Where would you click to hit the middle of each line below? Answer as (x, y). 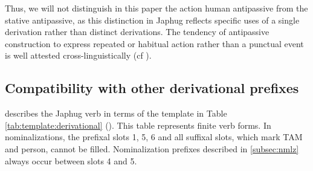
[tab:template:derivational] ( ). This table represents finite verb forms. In (138, 125)
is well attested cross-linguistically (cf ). (78, 55)
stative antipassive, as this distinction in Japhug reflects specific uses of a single (152, 20)
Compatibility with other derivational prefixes (152, 88)
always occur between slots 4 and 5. (71, 160)
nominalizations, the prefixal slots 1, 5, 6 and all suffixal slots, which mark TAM (154, 137)
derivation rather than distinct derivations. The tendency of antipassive (137, 32)
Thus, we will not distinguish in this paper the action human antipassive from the (156, 8)
